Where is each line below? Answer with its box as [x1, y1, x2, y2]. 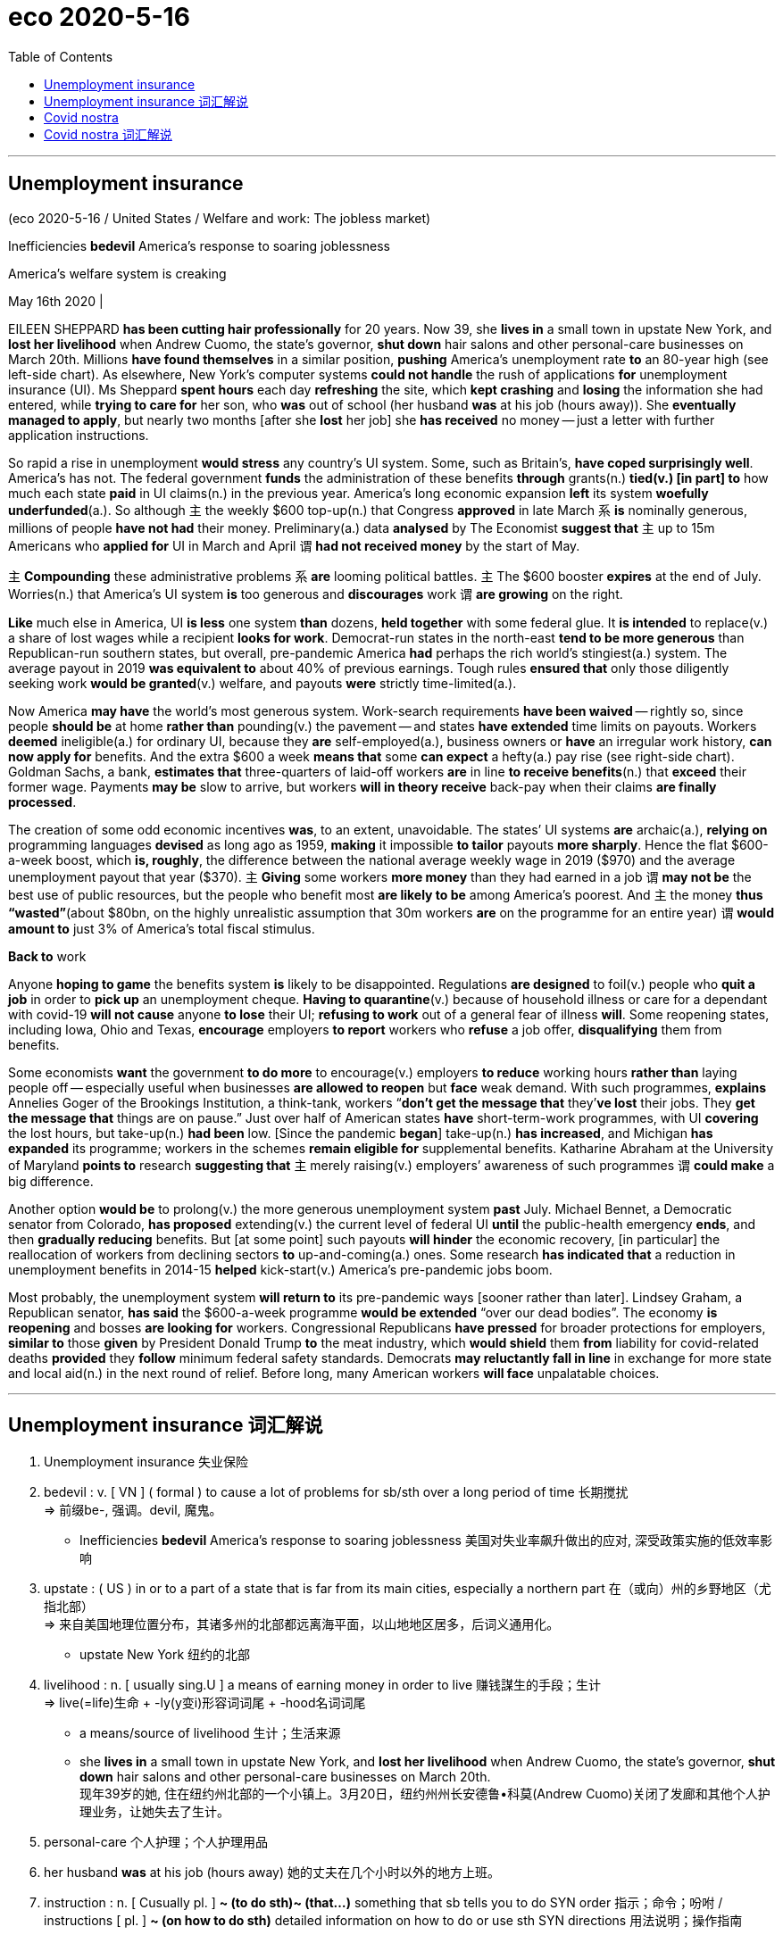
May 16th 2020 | [8, 293, 104, 309]
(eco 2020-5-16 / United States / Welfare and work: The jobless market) [8, 210, 431, 226]
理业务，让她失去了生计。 [79, 1804, 229, 1820]
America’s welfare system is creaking [8, 265, 227, 281]
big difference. [8, 1173, 94, 1189]
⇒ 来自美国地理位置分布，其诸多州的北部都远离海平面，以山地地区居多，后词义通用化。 [44, 1616, 560, 1632]
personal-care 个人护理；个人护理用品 [44, 1834, 268, 1850]
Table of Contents [8, 48, 113, 64]
